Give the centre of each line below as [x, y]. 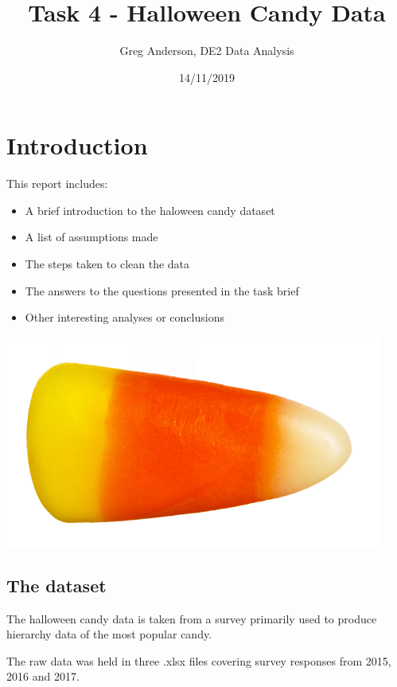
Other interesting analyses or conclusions [125, 317]
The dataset [56, 585]
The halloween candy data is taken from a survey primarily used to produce [192, 618]
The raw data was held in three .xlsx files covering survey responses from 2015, [199, 660]
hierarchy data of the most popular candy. [109, 634]
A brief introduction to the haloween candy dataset [150, 210]
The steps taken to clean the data [107, 264]
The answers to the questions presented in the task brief [162, 290]
